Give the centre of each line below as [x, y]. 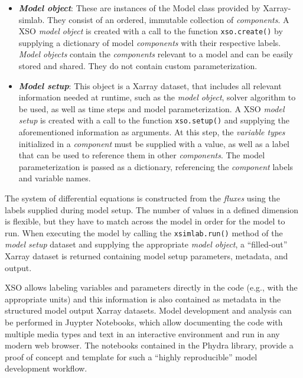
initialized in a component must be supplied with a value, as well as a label [154, 143]
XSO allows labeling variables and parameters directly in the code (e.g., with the [151, 287]
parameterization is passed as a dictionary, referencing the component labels [156, 166]
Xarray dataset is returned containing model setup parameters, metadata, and [146, 256]
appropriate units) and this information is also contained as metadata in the [143, 299]
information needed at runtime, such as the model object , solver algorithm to [157, 97]
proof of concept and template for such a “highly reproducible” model [131, 356]
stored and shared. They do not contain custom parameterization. [138, 66]
